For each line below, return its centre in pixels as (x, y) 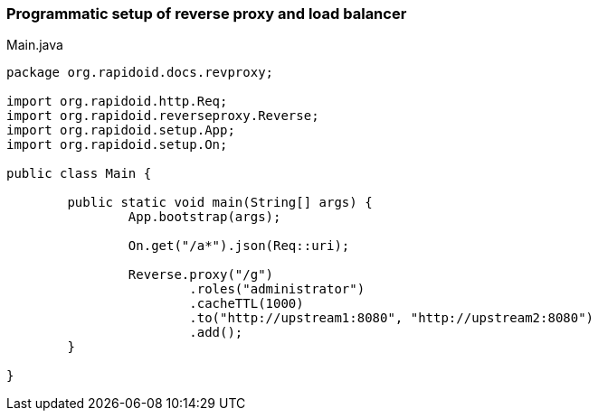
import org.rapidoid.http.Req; (117, 102)
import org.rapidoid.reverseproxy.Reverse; (163, 116)
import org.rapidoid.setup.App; (121, 130)
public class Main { (79, 174)
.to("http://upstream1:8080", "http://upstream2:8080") (392, 318)
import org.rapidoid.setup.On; (117, 145)
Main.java (35, 45)
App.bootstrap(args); (204, 217)
